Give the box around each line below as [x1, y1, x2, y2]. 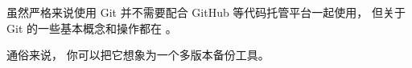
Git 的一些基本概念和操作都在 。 [6, 19, 177, 36]
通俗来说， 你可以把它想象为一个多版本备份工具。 [6, 46, 270, 63]
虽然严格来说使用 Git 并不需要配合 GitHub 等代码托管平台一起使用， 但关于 [6, 4, 406, 20]
